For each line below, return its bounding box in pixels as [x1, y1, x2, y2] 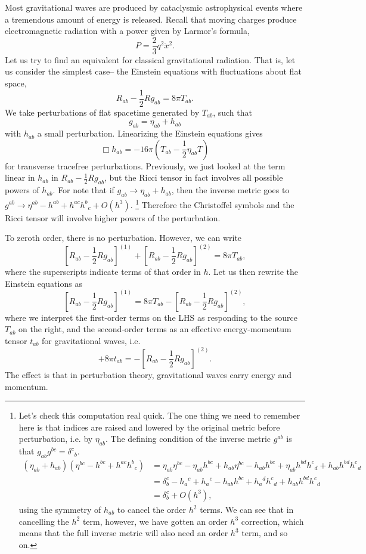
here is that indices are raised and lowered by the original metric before [18, 420, 280, 433]
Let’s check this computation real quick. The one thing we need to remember [18, 409, 300, 422]
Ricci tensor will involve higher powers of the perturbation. [5, 211, 221, 224]
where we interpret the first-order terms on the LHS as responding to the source [5, 311, 297, 323]
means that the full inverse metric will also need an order [18, 527, 228, 539]
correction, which [241, 515, 304, 527]
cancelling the [18, 515, 69, 527]
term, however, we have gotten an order [82, 515, 228, 527]
